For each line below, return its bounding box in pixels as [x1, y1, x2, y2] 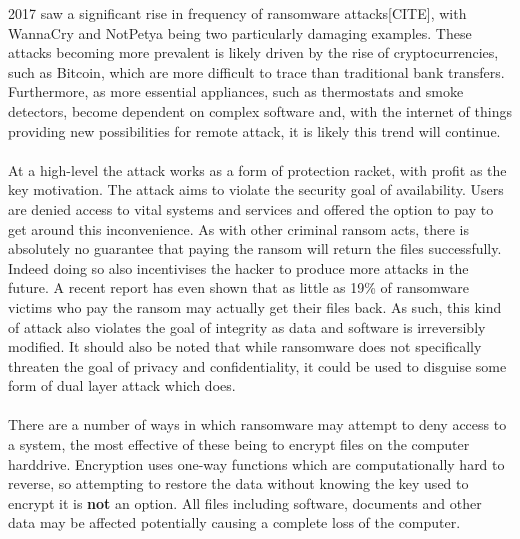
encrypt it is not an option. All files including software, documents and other [8, 492, 482, 513]
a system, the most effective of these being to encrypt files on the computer [8, 434, 470, 455]
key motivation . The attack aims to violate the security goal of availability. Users [8, 179, 504, 200]
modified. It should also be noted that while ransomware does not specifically [8, 336, 482, 357]
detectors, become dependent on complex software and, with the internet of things [8, 100, 512, 121]
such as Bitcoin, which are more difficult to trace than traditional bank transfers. [8, 61, 505, 82]
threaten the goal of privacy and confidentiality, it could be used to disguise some [8, 355, 507, 376]
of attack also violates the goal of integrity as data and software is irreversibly [8, 316, 486, 337]
